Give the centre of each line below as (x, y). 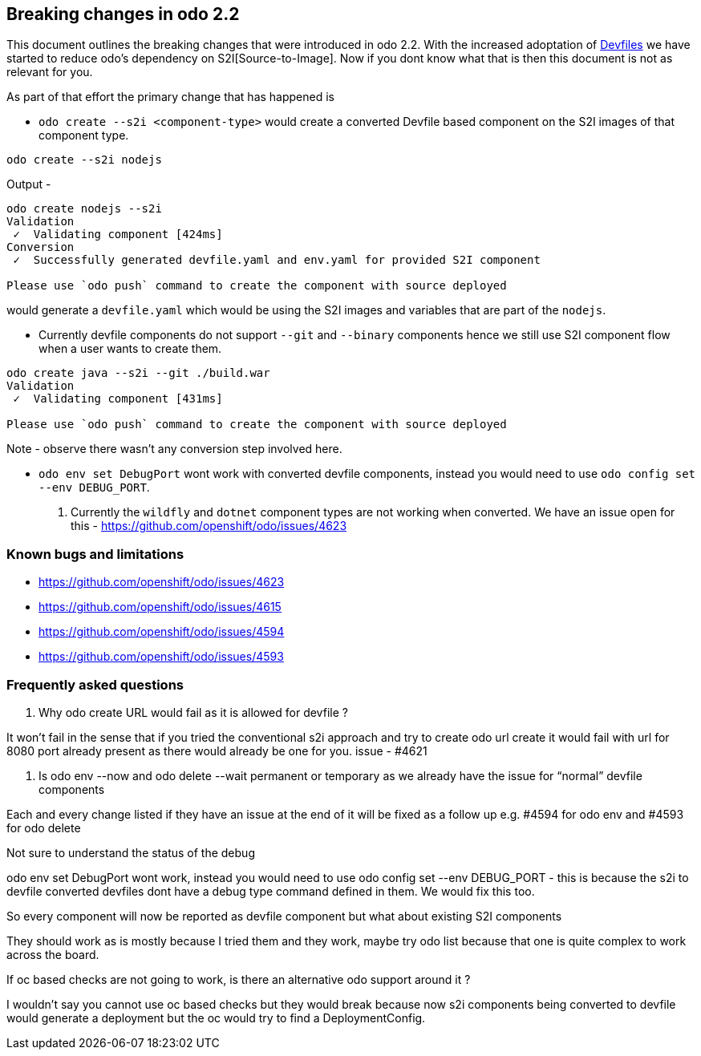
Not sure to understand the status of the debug (131, 852)
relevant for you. (50, 72)
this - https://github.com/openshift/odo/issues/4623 (209, 526)
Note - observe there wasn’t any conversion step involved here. (174, 449)
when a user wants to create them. (130, 349)
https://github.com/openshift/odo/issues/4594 (162, 632)
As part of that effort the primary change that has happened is (171, 97)
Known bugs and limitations (95, 554)
